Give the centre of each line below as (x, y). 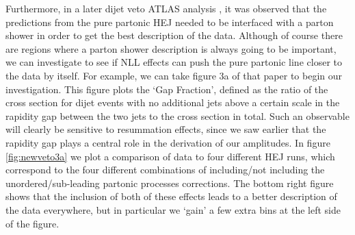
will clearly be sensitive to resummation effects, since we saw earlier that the (166, 129)
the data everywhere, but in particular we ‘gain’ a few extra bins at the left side (173, 209)
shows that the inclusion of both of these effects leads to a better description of (171, 196)
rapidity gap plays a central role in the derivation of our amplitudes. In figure (168, 142)
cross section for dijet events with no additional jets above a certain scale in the (173, 102)
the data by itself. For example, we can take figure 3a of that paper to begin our (174, 75)
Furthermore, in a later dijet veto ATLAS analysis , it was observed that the (166, 8)
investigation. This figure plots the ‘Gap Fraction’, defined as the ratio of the (167, 89)
